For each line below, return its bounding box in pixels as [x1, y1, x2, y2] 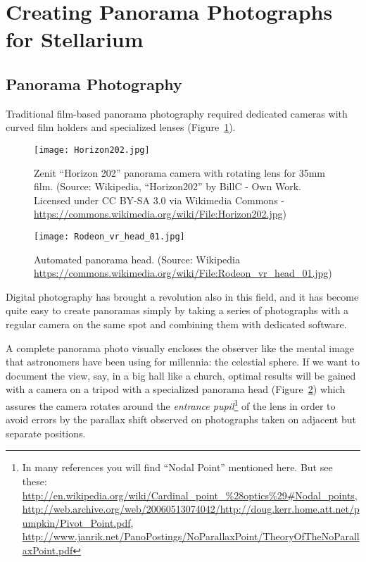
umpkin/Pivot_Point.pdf [22, 515, 131, 530]
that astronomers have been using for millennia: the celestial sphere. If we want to [6, 354, 360, 369]
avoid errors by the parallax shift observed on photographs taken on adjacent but [6, 412, 356, 427]
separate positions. [6, 425, 86, 440]
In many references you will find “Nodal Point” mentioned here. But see [22, 460, 333, 475]
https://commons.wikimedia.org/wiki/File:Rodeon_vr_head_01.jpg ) [34, 266, 332, 280]
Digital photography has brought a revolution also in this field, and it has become [6, 289, 359, 304]
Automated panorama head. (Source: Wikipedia [34, 251, 240, 266]
